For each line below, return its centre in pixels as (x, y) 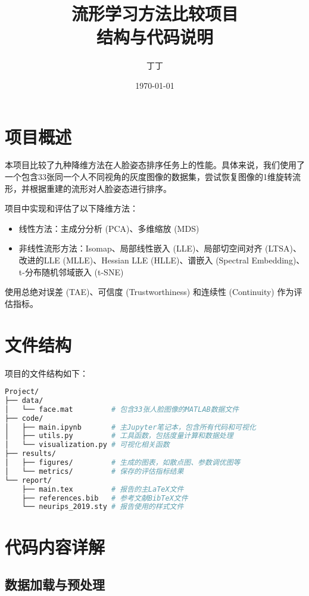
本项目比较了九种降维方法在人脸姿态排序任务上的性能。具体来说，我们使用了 (155, 165)
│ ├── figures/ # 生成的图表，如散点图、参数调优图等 (123, 463)
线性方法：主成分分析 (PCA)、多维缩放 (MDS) (109, 228)
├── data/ (24, 400)
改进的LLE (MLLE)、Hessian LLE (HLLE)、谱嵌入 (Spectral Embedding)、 (162, 260)
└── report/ (28, 480)
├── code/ (24, 418)
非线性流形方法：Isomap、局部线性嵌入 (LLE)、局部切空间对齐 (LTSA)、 (160, 248)
